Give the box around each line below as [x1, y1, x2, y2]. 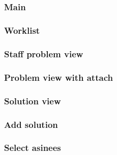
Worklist [4, 24, 40, 37]
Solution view [4, 94, 61, 107]
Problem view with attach [4, 71, 113, 83]
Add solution [4, 118, 58, 130]
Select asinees [4, 141, 61, 154]
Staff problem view [4, 48, 83, 60]
